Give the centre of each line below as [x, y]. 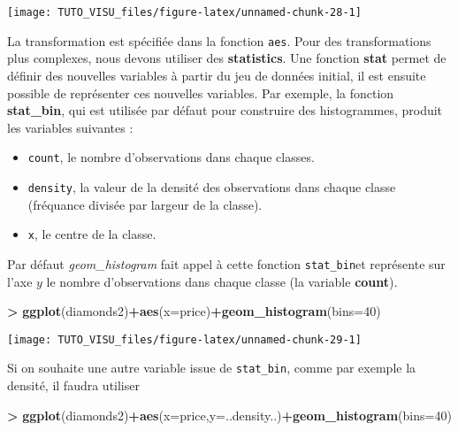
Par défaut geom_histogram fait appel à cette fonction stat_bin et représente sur [226, 263]
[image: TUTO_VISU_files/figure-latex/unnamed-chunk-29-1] [184, 339]
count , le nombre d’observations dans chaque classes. [171, 157]
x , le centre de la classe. [92, 234]
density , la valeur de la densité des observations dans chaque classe [212, 186]
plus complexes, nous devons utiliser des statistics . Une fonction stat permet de [227, 58]
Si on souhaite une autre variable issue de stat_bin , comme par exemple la [212, 368]
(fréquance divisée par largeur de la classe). [145, 204]
